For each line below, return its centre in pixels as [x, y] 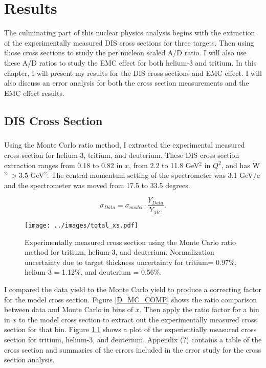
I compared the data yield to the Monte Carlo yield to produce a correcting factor [133, 289]
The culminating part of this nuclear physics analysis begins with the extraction [130, 33]
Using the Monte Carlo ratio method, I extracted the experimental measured [125, 145]
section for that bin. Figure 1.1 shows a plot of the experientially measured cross [130, 329]
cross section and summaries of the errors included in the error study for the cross [133, 349]
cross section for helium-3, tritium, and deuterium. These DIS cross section [122, 155]
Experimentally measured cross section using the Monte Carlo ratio [130, 242]
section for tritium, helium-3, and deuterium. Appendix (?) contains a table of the [133, 339]
